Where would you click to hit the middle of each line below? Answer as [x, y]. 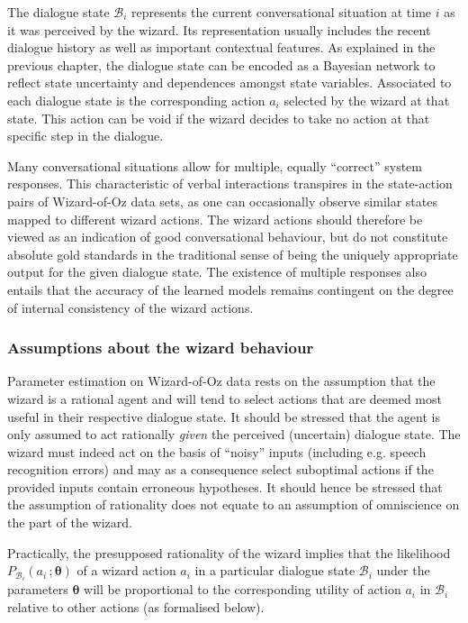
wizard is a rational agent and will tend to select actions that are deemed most [225, 398]
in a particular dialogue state [275, 570]
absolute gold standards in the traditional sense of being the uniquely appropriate [233, 254]
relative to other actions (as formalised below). [136, 606]
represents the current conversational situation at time [282, 12]
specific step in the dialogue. [85, 136]
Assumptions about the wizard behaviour [161, 348]
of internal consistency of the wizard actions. [130, 307]
